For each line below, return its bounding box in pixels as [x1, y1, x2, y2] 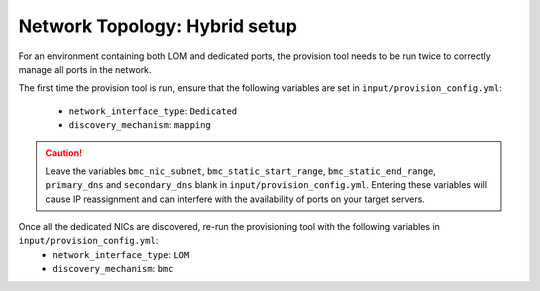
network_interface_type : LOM [52, 248, 190, 260]
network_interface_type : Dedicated [68, 105, 238, 117]
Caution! [45, 146, 83, 159]
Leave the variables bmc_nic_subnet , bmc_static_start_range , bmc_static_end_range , [45, 165, 437, 177]
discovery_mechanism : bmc [52, 263, 174, 275]
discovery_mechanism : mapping [68, 119, 212, 131]
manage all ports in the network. [18, 63, 152, 75]
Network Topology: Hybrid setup [18, 15, 297, 37]
